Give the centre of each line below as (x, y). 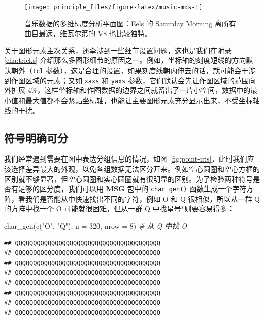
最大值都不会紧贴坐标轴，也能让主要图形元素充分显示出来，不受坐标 (139, 100)
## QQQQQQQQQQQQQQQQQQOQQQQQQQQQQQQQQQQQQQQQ (82, 273)
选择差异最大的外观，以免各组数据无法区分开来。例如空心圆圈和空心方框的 (135, 168)
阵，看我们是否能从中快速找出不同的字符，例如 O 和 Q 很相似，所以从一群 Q (132, 198)
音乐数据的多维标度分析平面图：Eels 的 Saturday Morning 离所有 (130, 23)
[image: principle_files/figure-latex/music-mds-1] (113, 7)
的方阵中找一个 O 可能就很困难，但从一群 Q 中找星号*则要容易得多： (119, 209)
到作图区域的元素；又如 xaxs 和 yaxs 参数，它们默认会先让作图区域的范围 (126, 80)
